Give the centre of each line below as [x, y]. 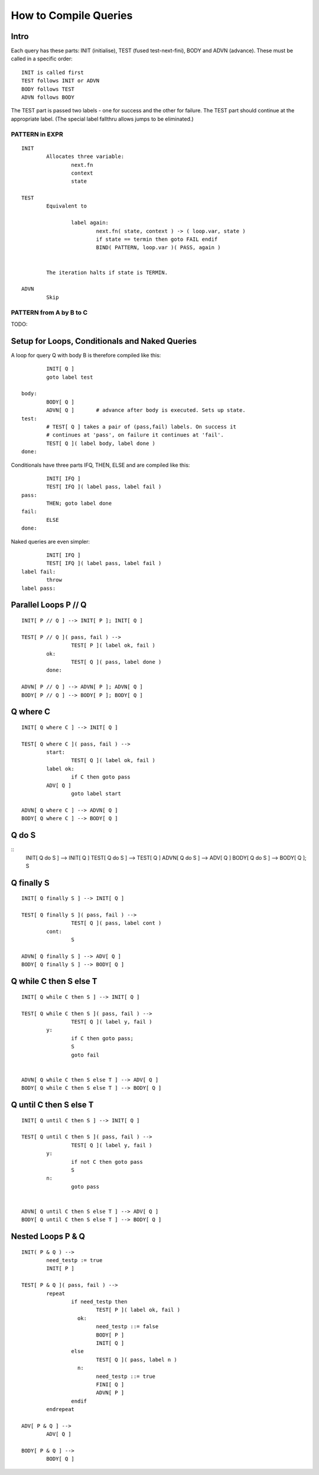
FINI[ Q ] [110, 1384]
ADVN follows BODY [48, 97]
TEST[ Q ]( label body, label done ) [101, 443]
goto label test [70, 377]
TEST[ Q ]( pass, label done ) [116, 662]
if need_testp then [99, 1301]
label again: [90, 223]
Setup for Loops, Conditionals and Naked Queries [104, 341]
